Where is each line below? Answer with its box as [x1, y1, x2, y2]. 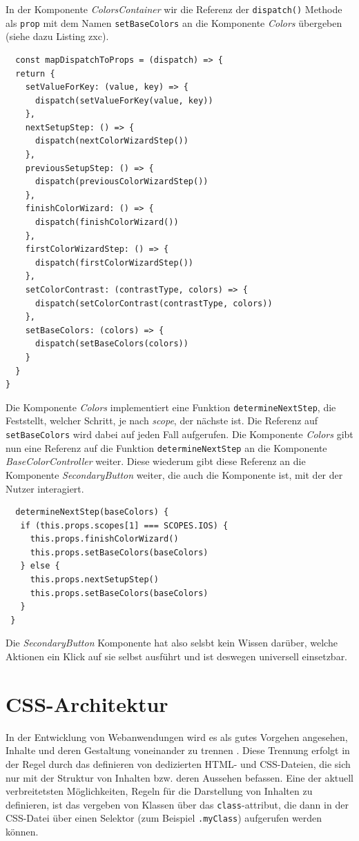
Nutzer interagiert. [6, 481, 84, 495]
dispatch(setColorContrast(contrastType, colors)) [35, 298, 273, 308]
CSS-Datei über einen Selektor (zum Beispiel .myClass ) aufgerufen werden [6, 811, 322, 825]
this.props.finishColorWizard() [30, 534, 179, 544]
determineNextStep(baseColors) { [15, 507, 169, 517]
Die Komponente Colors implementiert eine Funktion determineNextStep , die [6, 399, 336, 414]
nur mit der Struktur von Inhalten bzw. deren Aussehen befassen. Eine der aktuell [6, 770, 353, 784]
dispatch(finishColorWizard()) [35, 217, 179, 228]
